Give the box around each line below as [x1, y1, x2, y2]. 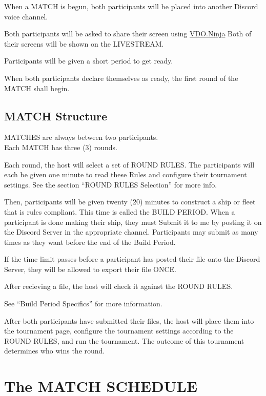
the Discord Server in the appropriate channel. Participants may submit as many [4, 226, 258, 237]
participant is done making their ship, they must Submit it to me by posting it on [4, 216, 262, 227]
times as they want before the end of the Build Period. [4, 236, 176, 247]
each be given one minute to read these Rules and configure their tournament [4, 169, 247, 180]
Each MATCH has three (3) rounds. [4, 141, 117, 152]
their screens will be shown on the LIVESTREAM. [4, 38, 164, 49]
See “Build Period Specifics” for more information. [4, 298, 162, 309]
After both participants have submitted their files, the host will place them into [4, 315, 254, 326]
